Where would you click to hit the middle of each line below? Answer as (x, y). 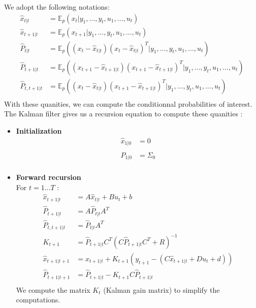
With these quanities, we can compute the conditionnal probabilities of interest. (128, 103)
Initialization (39, 130)
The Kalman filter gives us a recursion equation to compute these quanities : (123, 114)
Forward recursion (49, 177)
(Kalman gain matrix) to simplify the (162, 289)
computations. (38, 300)
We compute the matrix (53, 289)
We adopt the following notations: (57, 7)
